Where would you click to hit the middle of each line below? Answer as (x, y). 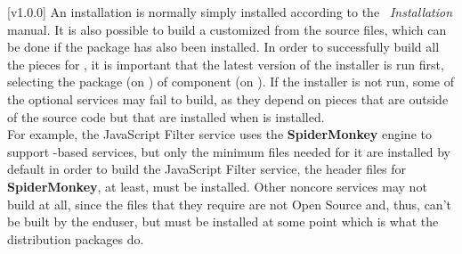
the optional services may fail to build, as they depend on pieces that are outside (228, 98)
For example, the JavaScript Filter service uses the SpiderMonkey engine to (219, 134)
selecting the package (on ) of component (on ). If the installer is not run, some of (231, 82)
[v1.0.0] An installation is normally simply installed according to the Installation (230, 12)
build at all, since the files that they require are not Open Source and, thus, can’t (229, 204)
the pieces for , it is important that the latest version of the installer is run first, (226, 64)
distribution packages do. (76, 238)
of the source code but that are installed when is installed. (166, 116)
